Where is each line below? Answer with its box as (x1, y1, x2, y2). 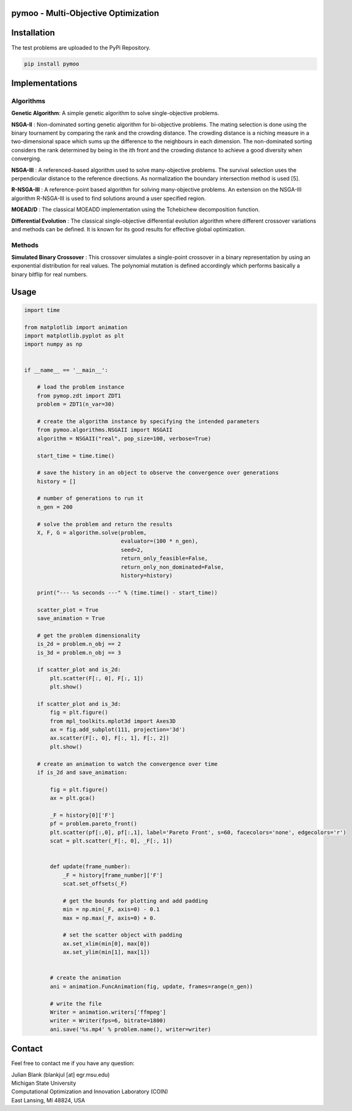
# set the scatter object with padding (62, 932, 183, 938)
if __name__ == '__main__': (24, 366, 108, 373)
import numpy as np (24, 341, 82, 348)
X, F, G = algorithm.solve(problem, (37, 529, 147, 537)
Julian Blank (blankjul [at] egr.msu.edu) (11, 1071, 110, 1078)
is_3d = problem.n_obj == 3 (37, 649, 122, 656)
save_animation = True (37, 615, 105, 622)
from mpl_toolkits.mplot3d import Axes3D (50, 718, 176, 724)
